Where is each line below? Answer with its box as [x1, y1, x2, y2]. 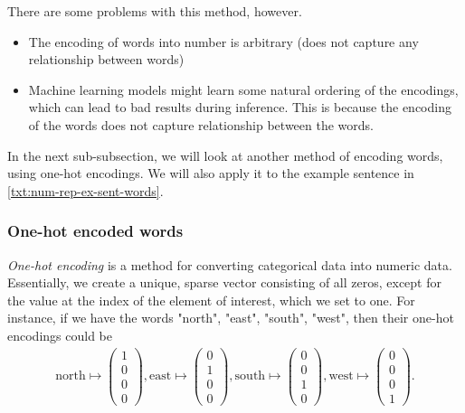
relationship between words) [28, 50, 185, 69]
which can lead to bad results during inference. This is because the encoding [28, 98, 451, 117]
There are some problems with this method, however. [7, 2, 302, 20]
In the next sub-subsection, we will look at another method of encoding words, [7, 145, 443, 164]
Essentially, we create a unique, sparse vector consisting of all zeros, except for [7, 273, 441, 292]
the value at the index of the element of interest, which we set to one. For [7, 290, 415, 309]
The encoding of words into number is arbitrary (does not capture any [28, 32, 419, 51]
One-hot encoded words [7, 220, 184, 242]
